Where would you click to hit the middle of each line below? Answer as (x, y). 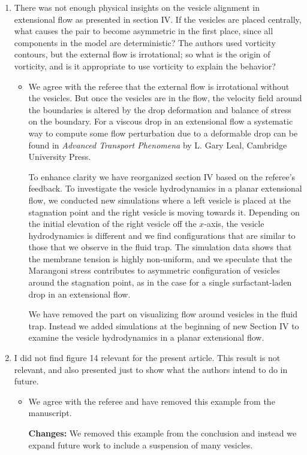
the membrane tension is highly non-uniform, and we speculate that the (160, 258)
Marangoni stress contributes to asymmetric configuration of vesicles (154, 270)
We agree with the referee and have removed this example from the (152, 401)
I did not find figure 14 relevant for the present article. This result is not (147, 358)
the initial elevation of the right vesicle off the (112, 224)
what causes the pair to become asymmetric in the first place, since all (144, 31)
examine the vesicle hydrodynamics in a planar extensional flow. (146, 337)
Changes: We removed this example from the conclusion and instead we (162, 433)
